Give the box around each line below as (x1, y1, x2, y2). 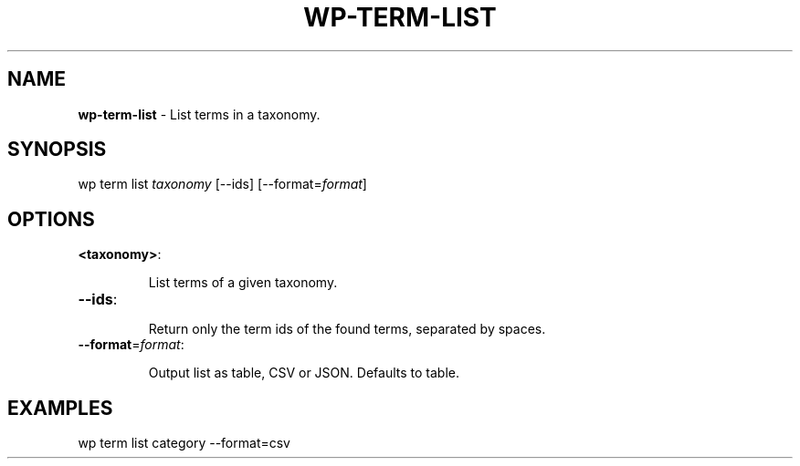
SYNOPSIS (7, 138, 107, 161)
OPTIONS (7, 207, 95, 231)
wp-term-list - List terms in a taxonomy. (78, 106, 321, 122)
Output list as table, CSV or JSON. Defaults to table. (148, 365, 459, 381)
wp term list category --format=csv (78, 435, 290, 451)
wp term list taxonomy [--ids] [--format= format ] (78, 176, 367, 192)
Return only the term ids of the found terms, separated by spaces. (148, 321, 546, 337)
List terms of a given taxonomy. (148, 274, 338, 291)
